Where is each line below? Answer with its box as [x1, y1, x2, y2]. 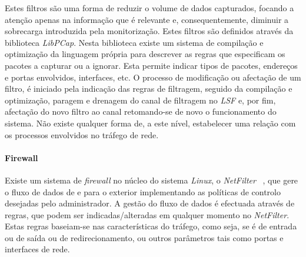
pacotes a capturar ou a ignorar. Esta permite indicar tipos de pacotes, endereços [5, 59, 298, 71]
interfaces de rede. [5, 243, 70, 255]
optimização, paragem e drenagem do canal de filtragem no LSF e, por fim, [5, 94, 276, 106]
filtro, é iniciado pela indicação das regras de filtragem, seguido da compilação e [5, 82, 292, 95]
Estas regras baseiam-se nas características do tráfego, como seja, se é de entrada [5, 220, 297, 232]
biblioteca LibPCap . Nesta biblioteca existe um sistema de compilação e [5, 36, 264, 48]
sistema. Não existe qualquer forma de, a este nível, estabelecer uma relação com [5, 116, 296, 129]
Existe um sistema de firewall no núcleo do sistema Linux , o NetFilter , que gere [5, 173, 298, 186]
